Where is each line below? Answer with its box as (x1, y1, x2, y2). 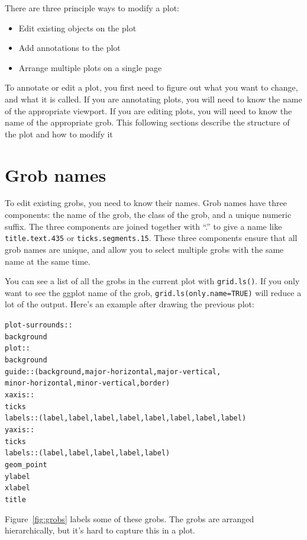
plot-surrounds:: (5, 321, 73, 329)
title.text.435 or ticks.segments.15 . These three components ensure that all (5, 232, 298, 244)
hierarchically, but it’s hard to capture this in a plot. (5, 524, 195, 536)
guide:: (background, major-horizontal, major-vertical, (5, 367, 221, 376)
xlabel (5, 484, 30, 493)
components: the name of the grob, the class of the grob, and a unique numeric (5, 208, 292, 221)
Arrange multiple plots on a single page (18, 61, 162, 73)
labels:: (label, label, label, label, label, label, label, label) (5, 414, 247, 423)
